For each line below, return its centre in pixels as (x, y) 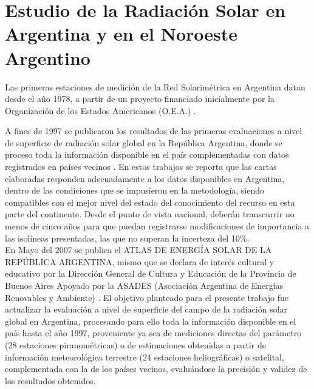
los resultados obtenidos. (50, 380)
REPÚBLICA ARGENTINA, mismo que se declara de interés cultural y (140, 261)
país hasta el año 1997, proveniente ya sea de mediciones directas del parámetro (153, 333)
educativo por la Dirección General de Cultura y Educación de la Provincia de (151, 273)
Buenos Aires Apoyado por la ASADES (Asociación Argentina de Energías (144, 285)
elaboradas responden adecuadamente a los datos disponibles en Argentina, (145, 178)
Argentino (48, 57)
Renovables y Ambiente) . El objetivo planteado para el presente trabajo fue (147, 297)
